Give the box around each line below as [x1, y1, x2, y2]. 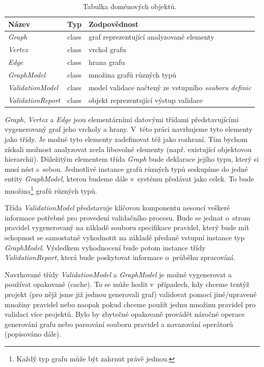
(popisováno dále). [5, 328, 61, 339]
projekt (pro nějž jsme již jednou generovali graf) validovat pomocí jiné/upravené [5, 288, 257, 299]
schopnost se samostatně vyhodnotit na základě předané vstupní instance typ [5, 232, 245, 242]
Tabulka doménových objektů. [83, 1, 177, 11]
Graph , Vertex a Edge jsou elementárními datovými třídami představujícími [5, 114, 239, 124]
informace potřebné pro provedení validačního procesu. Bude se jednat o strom [5, 212, 250, 223]
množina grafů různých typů [88, 69, 176, 80]
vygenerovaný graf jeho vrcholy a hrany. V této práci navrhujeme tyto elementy [5, 124, 253, 134]
